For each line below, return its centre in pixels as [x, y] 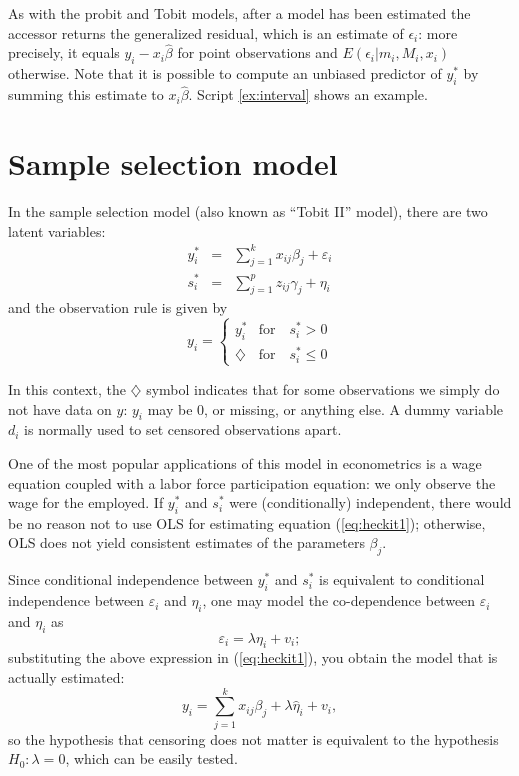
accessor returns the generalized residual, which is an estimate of [206, 32]
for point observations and [257, 52]
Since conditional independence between [131, 579]
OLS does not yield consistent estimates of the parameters [186, 542]
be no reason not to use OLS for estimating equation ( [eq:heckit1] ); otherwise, [247, 522]
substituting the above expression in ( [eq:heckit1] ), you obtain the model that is [253, 657]
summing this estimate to [86, 94]
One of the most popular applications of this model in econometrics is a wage [245, 462]
